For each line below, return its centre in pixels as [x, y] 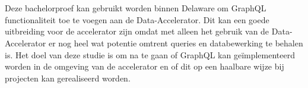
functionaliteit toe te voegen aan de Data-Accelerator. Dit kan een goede [137, 19]
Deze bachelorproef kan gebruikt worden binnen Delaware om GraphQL [136, 8]
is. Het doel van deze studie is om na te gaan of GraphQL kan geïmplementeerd [150, 54]
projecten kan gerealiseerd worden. [68, 78]
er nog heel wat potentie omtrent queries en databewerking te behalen [176, 43]
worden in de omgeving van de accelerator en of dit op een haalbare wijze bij [145, 66]
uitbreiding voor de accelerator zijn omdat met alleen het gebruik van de [137, 31]
